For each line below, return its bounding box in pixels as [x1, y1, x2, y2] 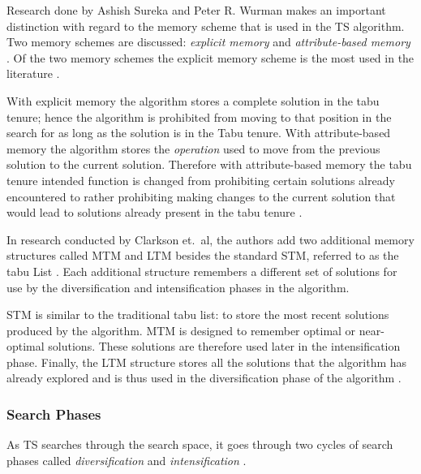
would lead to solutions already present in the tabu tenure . [6, 204, 303, 221]
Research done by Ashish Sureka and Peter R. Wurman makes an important [6, 2, 386, 18]
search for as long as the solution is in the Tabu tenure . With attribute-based [6, 124, 391, 141]
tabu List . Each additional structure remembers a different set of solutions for [6, 262, 397, 279]
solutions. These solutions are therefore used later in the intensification [48, 338, 401, 355]
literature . [6, 65, 60, 82]
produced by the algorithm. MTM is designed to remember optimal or [6, 321, 356, 338]
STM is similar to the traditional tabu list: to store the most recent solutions [6, 306, 389, 323]
